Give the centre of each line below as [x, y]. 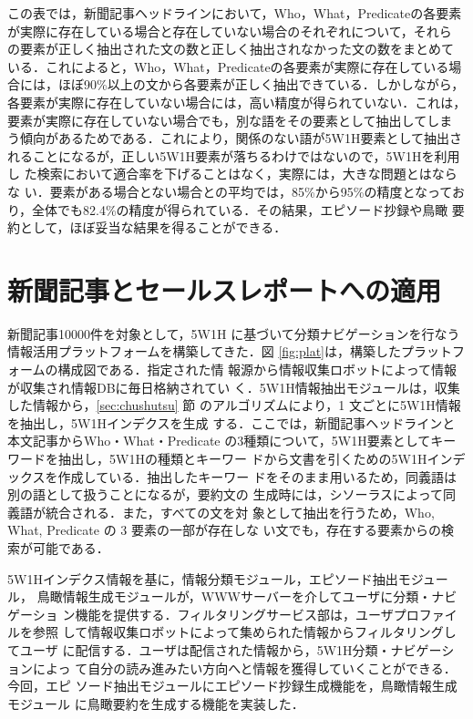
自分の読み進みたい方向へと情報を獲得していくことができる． [272, 668]
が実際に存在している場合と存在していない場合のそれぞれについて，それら [230, 31]
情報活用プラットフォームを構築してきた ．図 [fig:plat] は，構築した [205, 351]
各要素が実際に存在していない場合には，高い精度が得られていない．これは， [237, 102]
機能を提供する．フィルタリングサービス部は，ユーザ [234, 614]
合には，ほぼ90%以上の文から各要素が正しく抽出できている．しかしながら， [236, 84]
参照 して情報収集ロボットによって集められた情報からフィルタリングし [244, 632]
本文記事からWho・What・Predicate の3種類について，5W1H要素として [219, 441]
